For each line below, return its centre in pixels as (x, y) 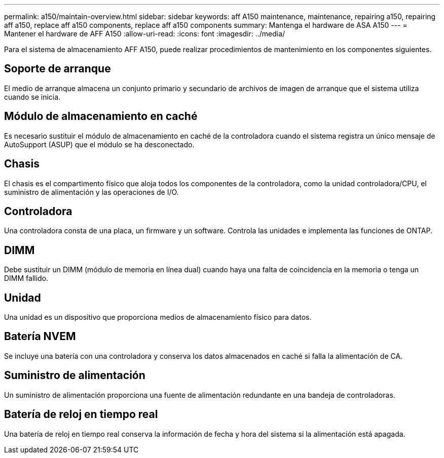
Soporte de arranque (58, 69)
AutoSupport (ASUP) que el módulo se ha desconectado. (99, 144)
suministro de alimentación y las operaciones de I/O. (91, 192)
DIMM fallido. (26, 278)
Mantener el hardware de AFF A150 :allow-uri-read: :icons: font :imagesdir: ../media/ (145, 34)
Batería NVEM (40, 337)
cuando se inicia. (32, 97)
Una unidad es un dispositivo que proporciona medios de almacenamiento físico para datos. (158, 317)
